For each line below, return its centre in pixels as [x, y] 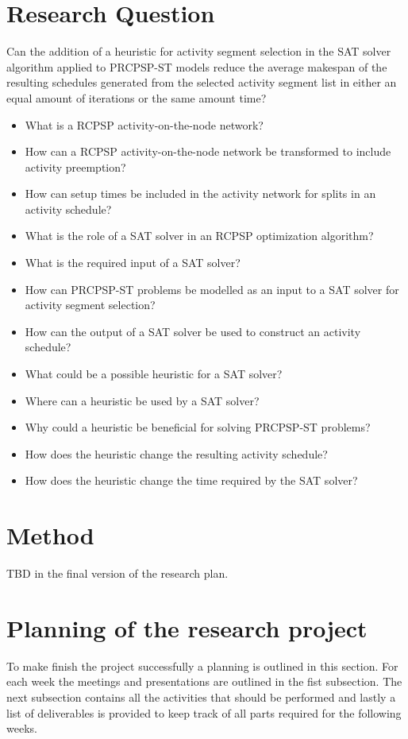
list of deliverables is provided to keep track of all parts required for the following [204, 712]
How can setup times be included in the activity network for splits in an [200, 193]
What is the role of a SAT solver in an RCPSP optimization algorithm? [199, 236]
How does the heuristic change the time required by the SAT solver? [191, 480]
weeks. [22, 728]
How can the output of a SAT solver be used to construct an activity [193, 331]
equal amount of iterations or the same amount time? [137, 97]
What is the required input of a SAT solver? [133, 263]
